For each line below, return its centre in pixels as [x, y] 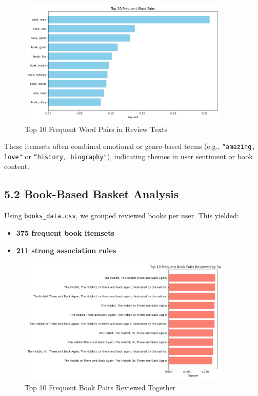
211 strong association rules [66, 250]
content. [17, 166]
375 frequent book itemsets [65, 232]
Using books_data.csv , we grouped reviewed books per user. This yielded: [122, 215]
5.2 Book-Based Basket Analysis [92, 194]
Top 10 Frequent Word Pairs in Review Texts [96, 129]
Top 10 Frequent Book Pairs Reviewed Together [100, 387]
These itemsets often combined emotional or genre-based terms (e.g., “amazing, [130, 146]
